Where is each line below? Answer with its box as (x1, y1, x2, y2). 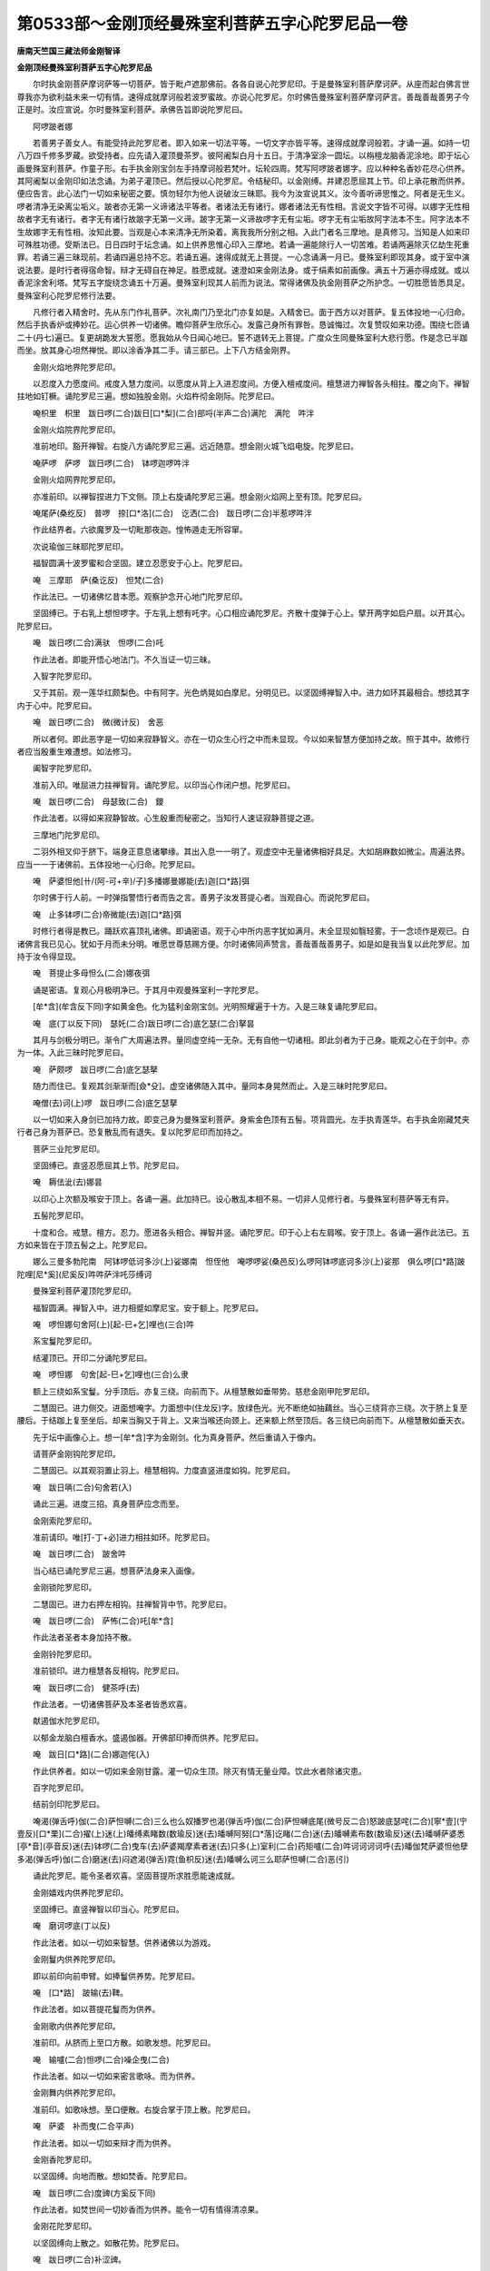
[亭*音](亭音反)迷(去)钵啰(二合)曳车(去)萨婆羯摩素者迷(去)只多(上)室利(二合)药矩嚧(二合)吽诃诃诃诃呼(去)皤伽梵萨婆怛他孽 (16, 1840, 469, 1852)
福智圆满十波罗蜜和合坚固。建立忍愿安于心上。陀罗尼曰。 (32, 558, 248, 569)
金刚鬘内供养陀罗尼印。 (32, 1954, 121, 1965)
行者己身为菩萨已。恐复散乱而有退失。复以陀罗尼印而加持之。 (16, 1126, 248, 1137)
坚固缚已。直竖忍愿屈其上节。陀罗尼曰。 (32, 1160, 184, 1171)
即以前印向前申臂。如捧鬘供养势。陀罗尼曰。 (32, 1970, 200, 1981)
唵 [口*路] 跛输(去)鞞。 (32, 1987, 129, 1998)
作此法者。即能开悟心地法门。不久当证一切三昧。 (32, 654, 216, 665)
